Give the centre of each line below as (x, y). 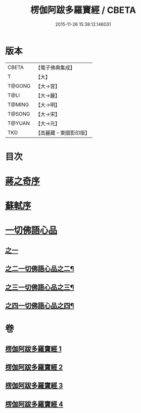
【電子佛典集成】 (55, 68)
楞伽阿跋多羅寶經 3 (34, 386)
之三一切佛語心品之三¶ (40, 287)
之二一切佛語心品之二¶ (40, 269)
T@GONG (19, 86)
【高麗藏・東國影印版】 (63, 133)
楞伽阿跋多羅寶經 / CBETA (83, 10)
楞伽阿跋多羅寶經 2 (34, 367)
